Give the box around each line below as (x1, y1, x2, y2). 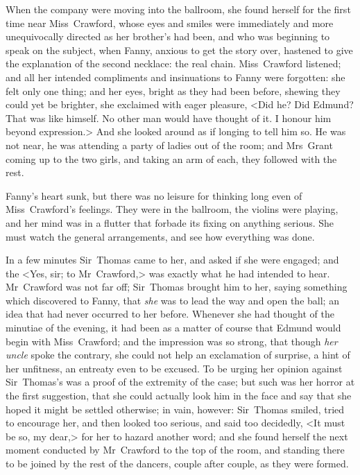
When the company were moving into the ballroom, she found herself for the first (6, 2, 351, 16)
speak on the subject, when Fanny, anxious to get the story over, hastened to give (6, 42, 353, 57)
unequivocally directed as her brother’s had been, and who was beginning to (6, 29, 330, 44)
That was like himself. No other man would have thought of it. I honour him (6, 110, 332, 125)
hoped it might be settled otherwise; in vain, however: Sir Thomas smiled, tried (6, 401, 345, 416)
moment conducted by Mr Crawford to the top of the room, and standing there (6, 442, 345, 457)
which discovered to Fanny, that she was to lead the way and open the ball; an (6, 293, 339, 307)
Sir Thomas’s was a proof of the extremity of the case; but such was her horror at (6, 374, 355, 389)
